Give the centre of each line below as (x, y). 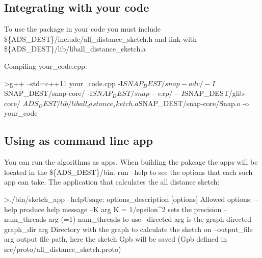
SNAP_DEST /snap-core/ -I (48, 93)
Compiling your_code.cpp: (46, 66)
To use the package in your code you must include (83, 29)
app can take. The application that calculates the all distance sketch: (112, 182)
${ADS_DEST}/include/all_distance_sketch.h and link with (101, 38)
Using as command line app (78, 140)
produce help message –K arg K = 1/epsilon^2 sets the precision (121, 209)
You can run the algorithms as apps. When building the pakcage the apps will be (131, 162)
